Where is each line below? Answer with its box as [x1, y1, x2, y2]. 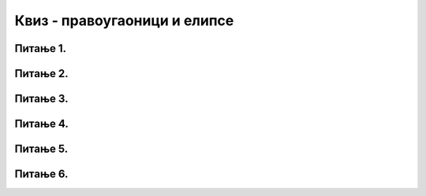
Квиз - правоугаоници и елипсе [14, 12, 234, 29]
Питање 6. [14, 168, 69, 181]
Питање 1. [14, 42, 67, 55]
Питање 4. [14, 117, 69, 131]
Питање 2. [14, 67, 69, 80]
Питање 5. [14, 142, 69, 156]
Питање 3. [14, 92, 69, 105]
